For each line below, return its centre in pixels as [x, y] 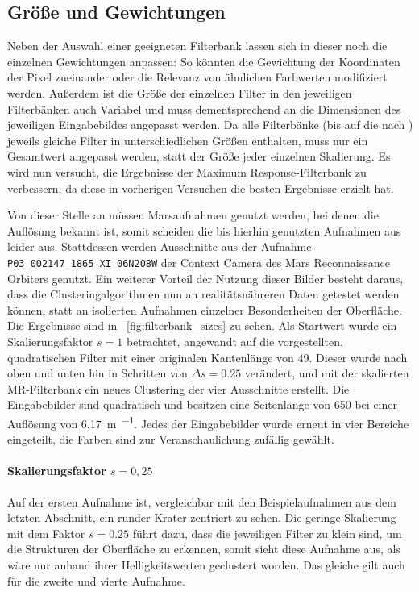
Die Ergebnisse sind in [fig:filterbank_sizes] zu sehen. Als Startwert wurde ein [202, 325]
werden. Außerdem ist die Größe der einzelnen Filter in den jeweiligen [180, 92]
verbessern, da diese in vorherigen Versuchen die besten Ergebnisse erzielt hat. [201, 188]
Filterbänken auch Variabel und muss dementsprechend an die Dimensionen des [204, 108]
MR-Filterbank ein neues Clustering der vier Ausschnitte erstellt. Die [178, 388]
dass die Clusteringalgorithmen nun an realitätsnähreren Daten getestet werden [203, 294]
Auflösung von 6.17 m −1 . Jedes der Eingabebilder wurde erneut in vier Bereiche [208, 422]
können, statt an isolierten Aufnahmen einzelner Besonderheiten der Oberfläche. [205, 309]
